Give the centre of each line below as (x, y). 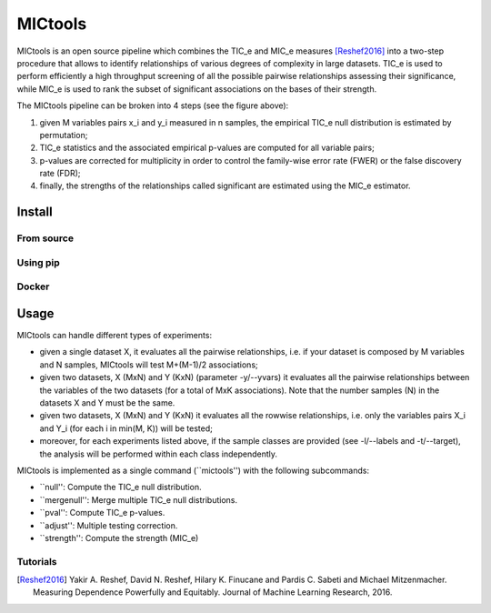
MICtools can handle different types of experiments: (115, 336)
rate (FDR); (60, 174)
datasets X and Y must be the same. (107, 403)
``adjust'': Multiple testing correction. (109, 525)
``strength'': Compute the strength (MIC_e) (119, 538)
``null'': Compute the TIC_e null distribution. (120, 487)
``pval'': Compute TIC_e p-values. (102, 513)
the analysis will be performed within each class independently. (158, 454)
